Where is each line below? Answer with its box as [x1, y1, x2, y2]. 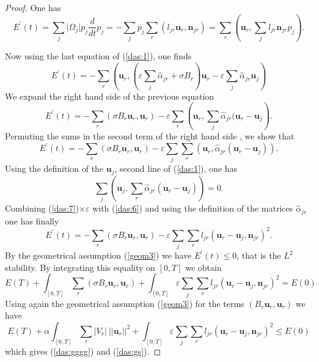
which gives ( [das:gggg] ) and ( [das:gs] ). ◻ [5, 345, 161, 358]
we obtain [185, 260, 222, 273]
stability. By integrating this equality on [5, 260, 155, 273]
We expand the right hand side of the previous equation [5, 89, 215, 102]
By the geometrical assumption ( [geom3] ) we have [5, 249, 192, 262]
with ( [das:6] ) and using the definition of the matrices [92, 202, 293, 215]
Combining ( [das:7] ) [5, 202, 79, 215]
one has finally [5, 214, 59, 227]
